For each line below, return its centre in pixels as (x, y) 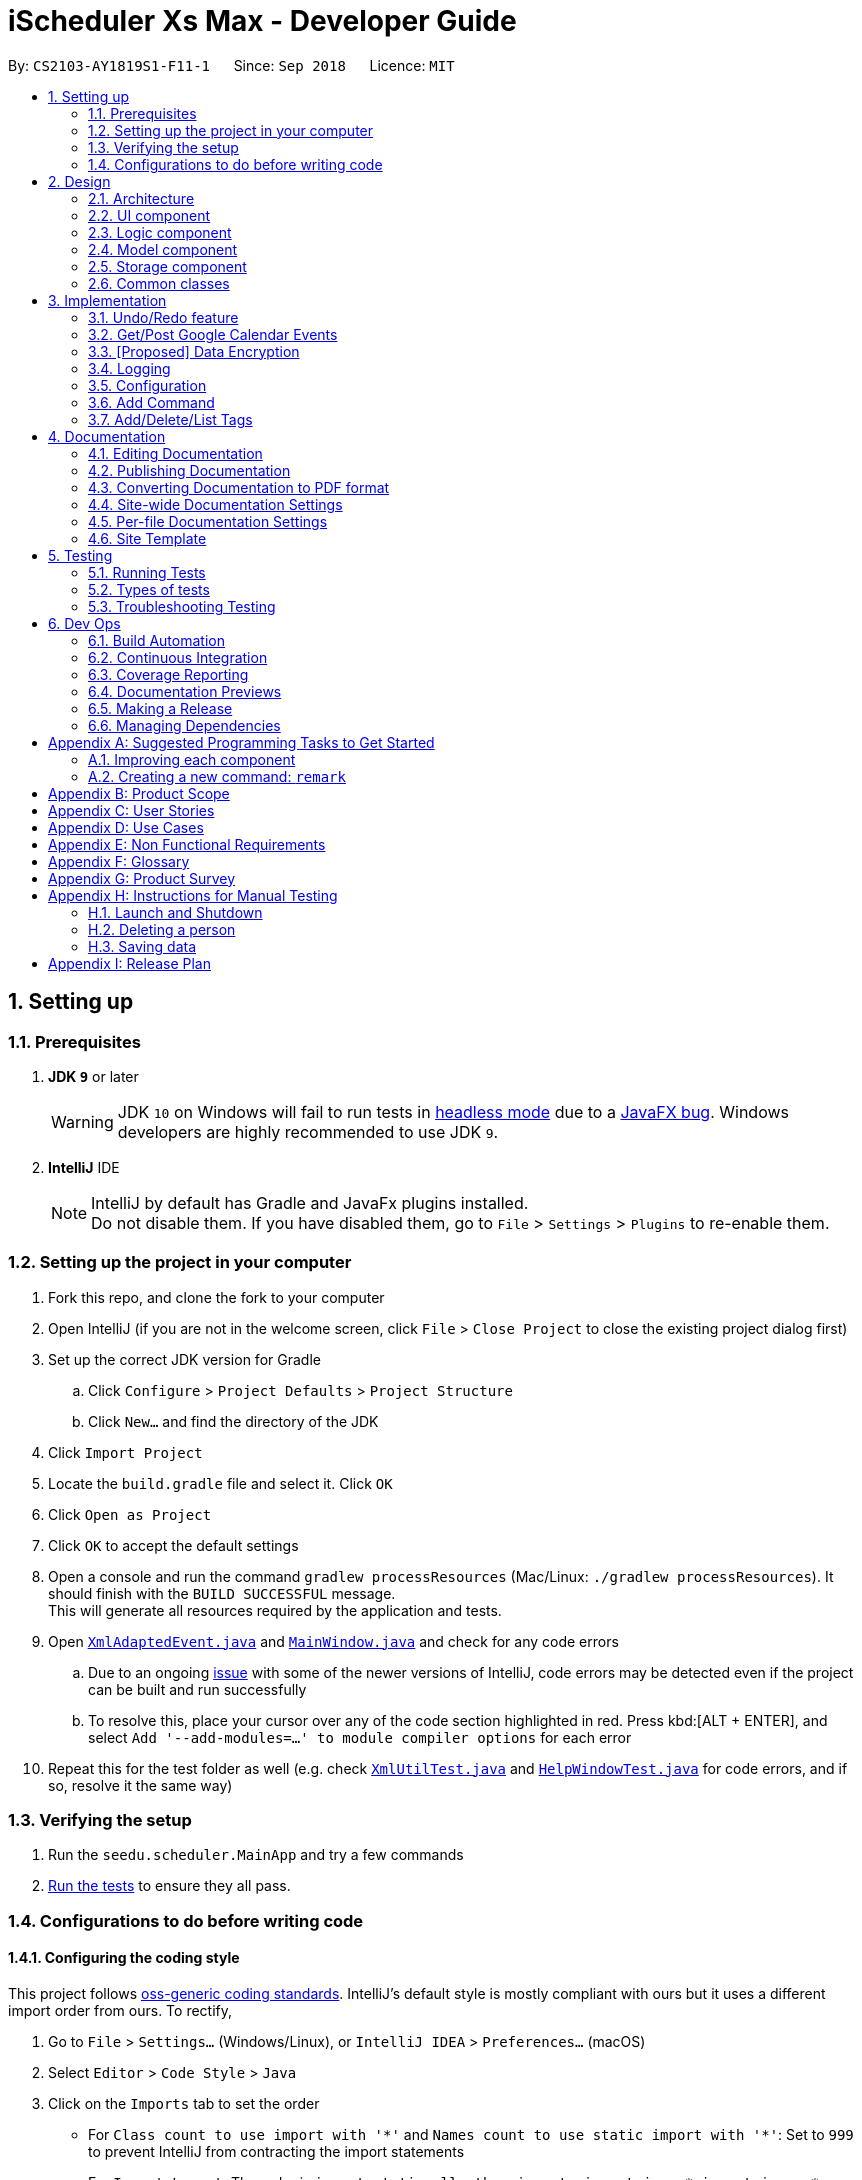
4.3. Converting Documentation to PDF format (239, 487)
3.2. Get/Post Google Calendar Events (213, 334)
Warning (82, 1121)
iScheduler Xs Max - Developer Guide (262, 21)
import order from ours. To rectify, (120, 2011)
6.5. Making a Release (160, 708)
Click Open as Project (130, 1514)
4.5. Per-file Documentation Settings (208, 521)
